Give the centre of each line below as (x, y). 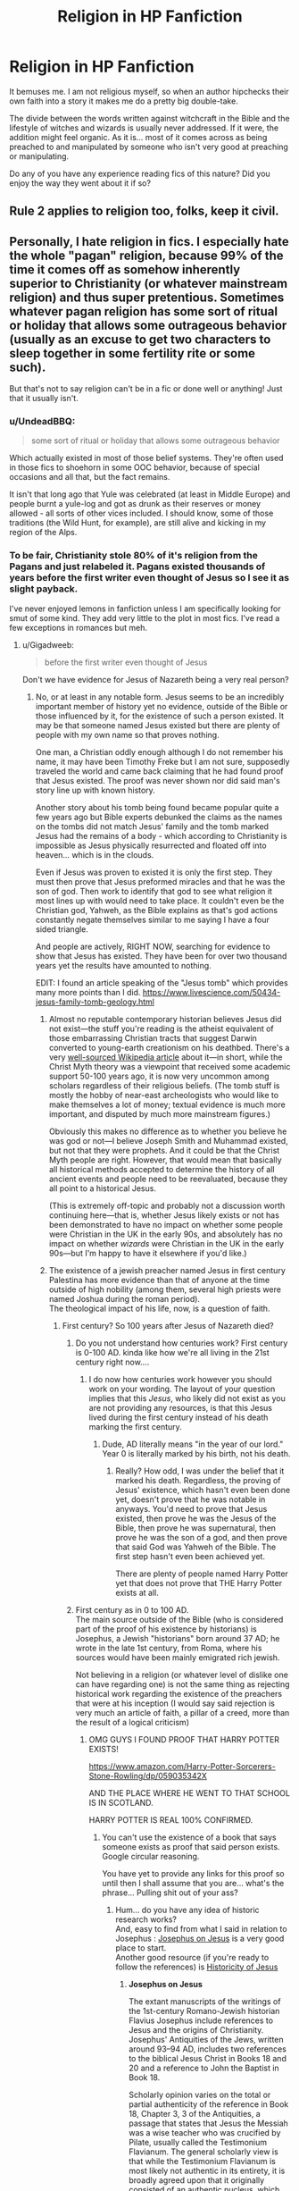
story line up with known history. (96, 790)
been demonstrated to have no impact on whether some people (166, 1224)
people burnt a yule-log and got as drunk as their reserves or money (135, 504)
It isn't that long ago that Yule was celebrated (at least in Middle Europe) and (150, 494)
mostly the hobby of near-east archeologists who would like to (164, 1095)
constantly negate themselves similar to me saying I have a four (153, 919)
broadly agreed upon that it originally (197, 2180)
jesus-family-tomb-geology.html (95, 1002)
